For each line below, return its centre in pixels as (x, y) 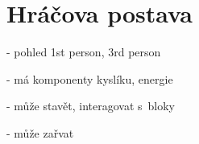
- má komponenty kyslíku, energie (90, 78)
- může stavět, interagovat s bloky (91, 106)
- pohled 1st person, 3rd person (84, 52)
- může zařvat (40, 132)
